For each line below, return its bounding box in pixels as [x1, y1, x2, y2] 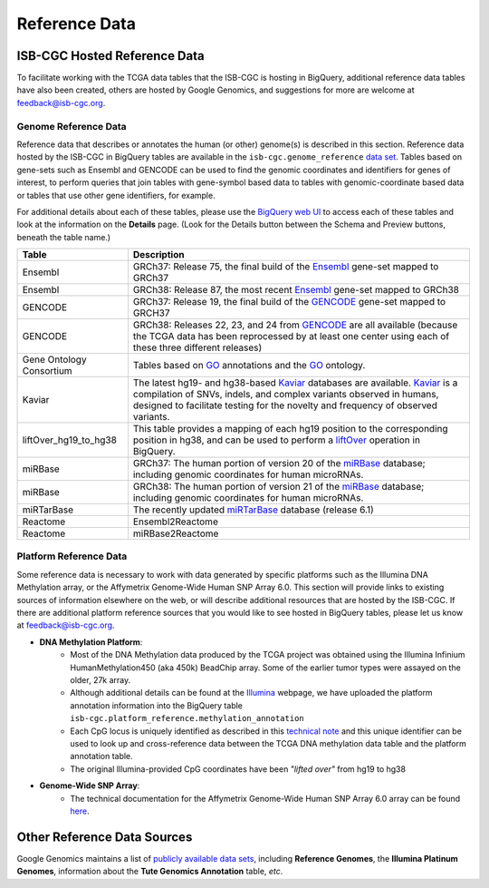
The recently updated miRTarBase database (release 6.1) [132, 503, 375, 516]
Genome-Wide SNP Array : [39, 780, 140, 791]
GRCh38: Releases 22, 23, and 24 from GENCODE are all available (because [132, 318, 458, 331]
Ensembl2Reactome [132, 515, 219, 528]
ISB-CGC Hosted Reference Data [16, 48, 205, 63]
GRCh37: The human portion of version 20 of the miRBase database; [132, 457, 426, 470]
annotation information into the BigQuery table [70, 699, 244, 711]
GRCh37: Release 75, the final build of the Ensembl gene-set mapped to [132, 260, 439, 273]
